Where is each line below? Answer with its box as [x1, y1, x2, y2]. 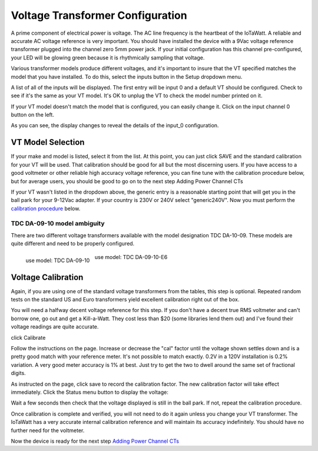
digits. [11, 370, 26, 377]
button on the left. [11, 111, 54, 118]
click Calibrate [11, 334, 46, 341]
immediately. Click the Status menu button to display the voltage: [11, 389, 169, 396]
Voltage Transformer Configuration [11, 9, 188, 22]
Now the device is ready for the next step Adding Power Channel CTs [11, 437, 180, 445]
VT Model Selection [11, 137, 85, 147]
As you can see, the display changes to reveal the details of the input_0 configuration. [11, 122, 219, 129]
